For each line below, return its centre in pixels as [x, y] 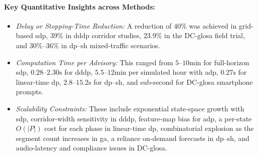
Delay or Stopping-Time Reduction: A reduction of [94, 25]
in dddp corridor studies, [103, 35]
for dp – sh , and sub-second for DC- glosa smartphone [173, 82]
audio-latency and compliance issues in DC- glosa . [91, 148]
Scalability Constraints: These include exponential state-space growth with [130, 108]
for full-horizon [226, 62]
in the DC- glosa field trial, [204, 35]
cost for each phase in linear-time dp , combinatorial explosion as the [149, 128]
